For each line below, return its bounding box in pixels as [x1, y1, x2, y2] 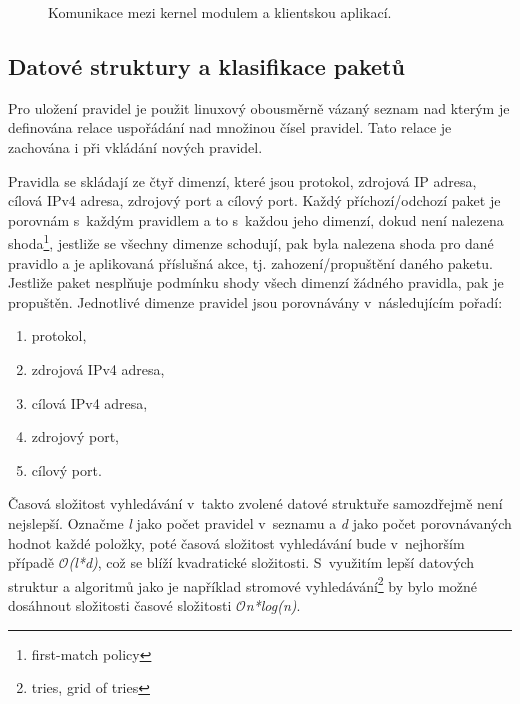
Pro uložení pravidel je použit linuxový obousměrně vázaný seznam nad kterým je [8, 97, 510, 118]
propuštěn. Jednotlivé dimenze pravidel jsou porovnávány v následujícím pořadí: [8, 291, 503, 312]
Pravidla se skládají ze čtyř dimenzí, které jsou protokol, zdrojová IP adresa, [8, 170, 477, 191]
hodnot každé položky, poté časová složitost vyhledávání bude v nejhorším [8, 532, 465, 553]
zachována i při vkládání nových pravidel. [8, 136, 263, 157]
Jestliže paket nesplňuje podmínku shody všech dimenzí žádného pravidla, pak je [8, 272, 504, 293]
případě [8, 552, 54, 573]
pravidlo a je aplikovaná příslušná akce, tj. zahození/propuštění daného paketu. [8, 252, 493, 273]
